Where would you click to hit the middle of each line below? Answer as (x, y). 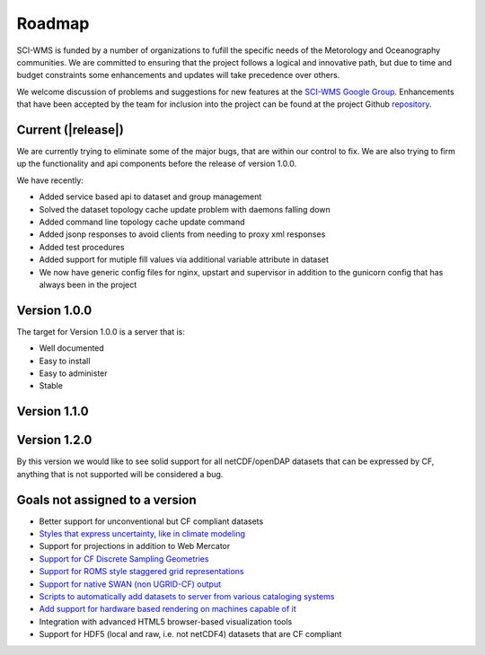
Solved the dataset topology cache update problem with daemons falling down (185, 209)
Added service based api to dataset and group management (150, 196)
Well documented (72, 348)
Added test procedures (82, 247)
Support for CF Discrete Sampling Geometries (124, 559)
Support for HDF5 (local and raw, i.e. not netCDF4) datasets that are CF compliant (190, 634)
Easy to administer (73, 373)
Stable (51, 386)
